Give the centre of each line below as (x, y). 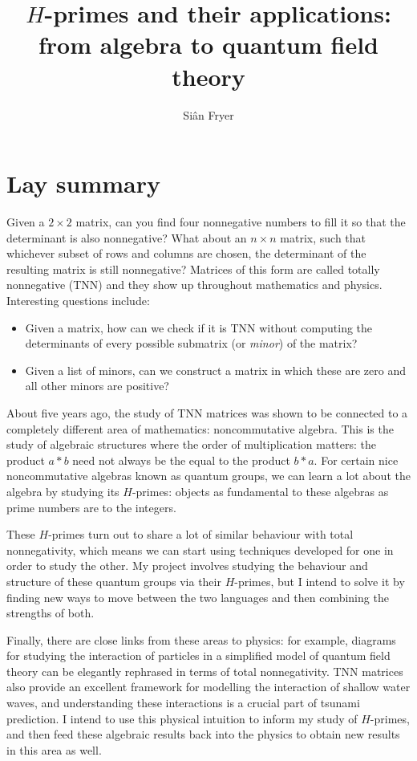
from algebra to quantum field (208, 45)
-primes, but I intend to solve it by (320, 581)
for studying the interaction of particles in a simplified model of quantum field (198, 655)
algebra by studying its (63, 491)
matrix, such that (323, 237)
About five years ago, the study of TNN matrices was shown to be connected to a (207, 412)
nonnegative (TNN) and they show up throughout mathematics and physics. (194, 285)
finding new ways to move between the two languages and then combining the (198, 597)
